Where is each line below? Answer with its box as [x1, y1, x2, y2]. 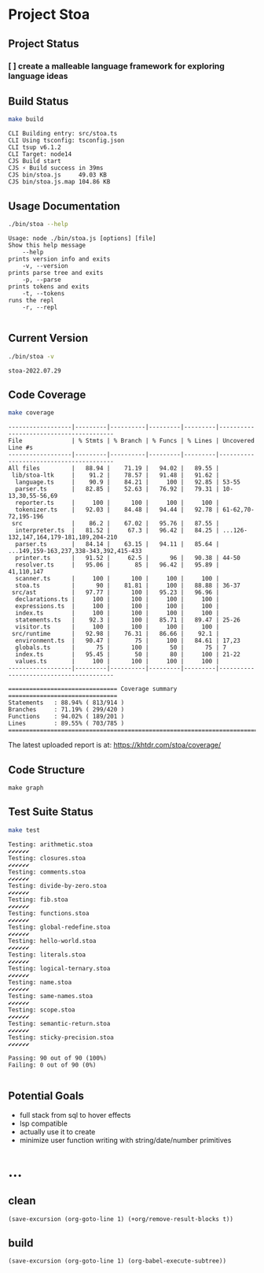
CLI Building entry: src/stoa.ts [8, 130, 118, 138]
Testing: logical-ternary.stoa [8, 964, 111, 972]
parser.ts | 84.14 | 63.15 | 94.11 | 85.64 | [15, 540, 220, 548]
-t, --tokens [22, 289, 65, 297]
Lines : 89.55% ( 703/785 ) [8, 719, 125, 728]
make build [8, 116, 44, 124]
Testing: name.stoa [8, 978, 72, 986]
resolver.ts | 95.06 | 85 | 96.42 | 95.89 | [15, 561, 220, 569]
